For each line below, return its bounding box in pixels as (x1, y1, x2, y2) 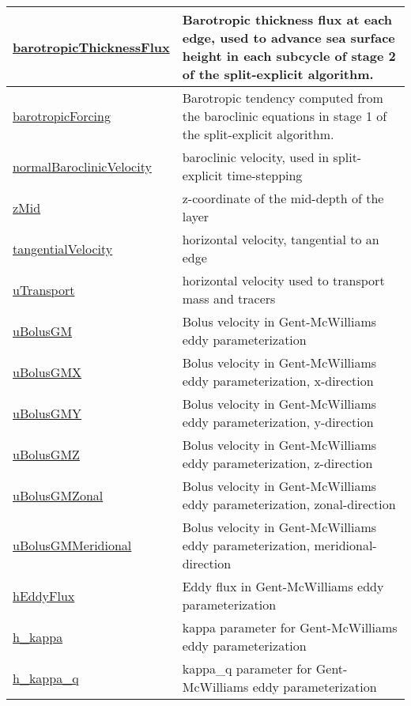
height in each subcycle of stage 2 (182, 47, 396, 65)
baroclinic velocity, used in (182, 148, 330, 166)
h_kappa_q (13, 668, 79, 687)
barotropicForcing (13, 107, 111, 125)
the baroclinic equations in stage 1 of (182, 107, 387, 125)
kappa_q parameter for (182, 659, 312, 678)
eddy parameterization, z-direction (182, 454, 373, 472)
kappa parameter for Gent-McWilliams (182, 618, 398, 636)
